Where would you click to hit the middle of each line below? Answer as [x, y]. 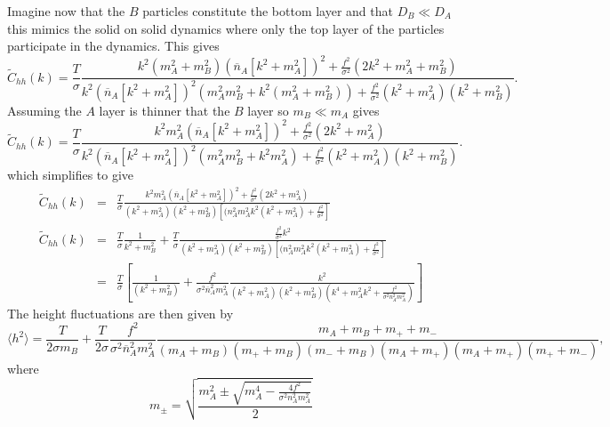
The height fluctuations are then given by [120, 313]
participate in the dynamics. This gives [113, 46]
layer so [268, 110]
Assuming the [44, 110]
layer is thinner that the [165, 110]
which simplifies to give [71, 175]
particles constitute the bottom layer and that [268, 11]
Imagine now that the [66, 11]
